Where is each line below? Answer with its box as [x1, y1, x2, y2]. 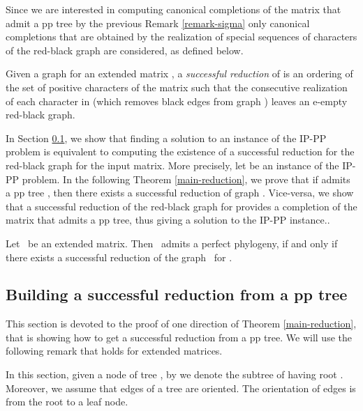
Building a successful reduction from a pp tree [6, 284, 348, 305]
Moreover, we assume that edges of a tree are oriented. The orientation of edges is [6, 380, 356, 395]
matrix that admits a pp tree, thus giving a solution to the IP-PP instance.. [6, 212, 330, 227]
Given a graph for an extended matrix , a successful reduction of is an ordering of [6, 66, 353, 81]
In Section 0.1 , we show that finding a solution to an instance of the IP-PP [6, 130, 327, 145]
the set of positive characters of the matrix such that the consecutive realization [6, 79, 348, 94]
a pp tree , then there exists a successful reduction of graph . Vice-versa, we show [6, 185, 354, 200]
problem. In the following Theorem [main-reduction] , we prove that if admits [22, 171, 350, 186]
